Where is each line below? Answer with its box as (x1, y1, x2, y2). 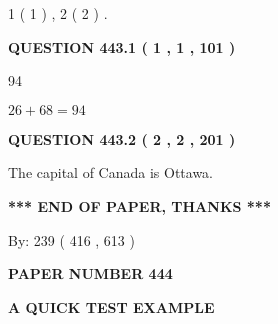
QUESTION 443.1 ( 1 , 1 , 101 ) (8, 36, 236, 57)
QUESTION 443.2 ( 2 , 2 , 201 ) (8, 128, 236, 149)
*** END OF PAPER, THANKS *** (8, 195, 271, 216)
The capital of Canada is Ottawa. (8, 162, 214, 183)
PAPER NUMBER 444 (8, 263, 173, 284)
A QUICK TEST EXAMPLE (8, 296, 215, 317)
